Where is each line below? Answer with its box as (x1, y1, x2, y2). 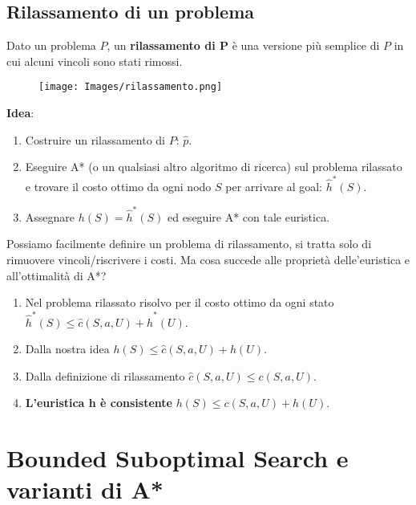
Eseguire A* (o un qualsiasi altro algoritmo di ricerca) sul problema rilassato (25, 158, 402, 175)
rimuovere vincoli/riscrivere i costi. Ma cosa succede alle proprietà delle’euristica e (6, 251, 410, 268)
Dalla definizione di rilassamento (25, 367, 185, 384)
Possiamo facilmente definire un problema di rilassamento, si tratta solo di (6, 235, 372, 252)
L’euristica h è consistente (25, 394, 172, 411)
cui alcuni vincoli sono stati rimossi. (6, 52, 183, 69)
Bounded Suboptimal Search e (6, 442, 349, 474)
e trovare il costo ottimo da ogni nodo (25, 177, 212, 194)
